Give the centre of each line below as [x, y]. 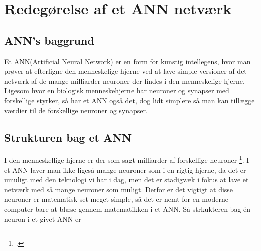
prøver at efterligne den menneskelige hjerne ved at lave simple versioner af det [125, 71]
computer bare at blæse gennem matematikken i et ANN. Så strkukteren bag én [127, 209]
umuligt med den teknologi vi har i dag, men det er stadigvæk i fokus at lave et [126, 180]
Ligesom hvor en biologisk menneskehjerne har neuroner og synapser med [117, 90]
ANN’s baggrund [49, 40]
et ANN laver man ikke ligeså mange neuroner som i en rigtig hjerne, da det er [125, 170]
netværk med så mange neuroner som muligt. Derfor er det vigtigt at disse [119, 189]
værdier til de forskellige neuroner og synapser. [76, 110]
